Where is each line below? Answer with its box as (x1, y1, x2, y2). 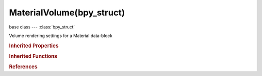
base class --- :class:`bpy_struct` (9, 24, 75, 30)
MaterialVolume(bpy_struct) (9, 7, 125, 18)
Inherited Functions (9, 53, 58, 60)
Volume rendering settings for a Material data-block (9, 33, 113, 38)
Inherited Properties (9, 42, 59, 49)
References (9, 63, 38, 70)
